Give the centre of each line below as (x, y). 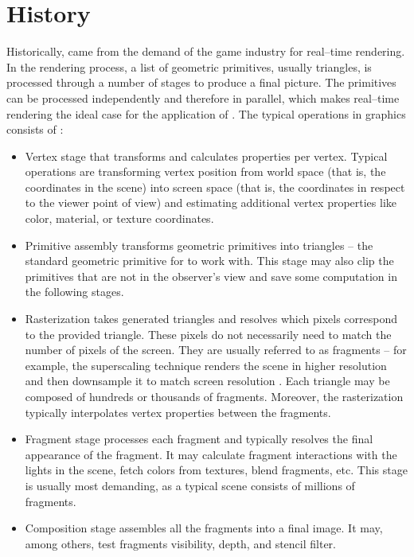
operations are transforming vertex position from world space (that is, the (205, 171)
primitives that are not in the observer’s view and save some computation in (211, 276)
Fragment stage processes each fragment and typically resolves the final (199, 439)
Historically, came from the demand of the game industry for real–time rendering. (206, 51)
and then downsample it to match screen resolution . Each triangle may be (207, 381)
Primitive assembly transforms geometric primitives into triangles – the (199, 245)
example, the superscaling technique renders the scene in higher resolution (206, 365)
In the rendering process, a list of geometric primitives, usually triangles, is (189, 66)
